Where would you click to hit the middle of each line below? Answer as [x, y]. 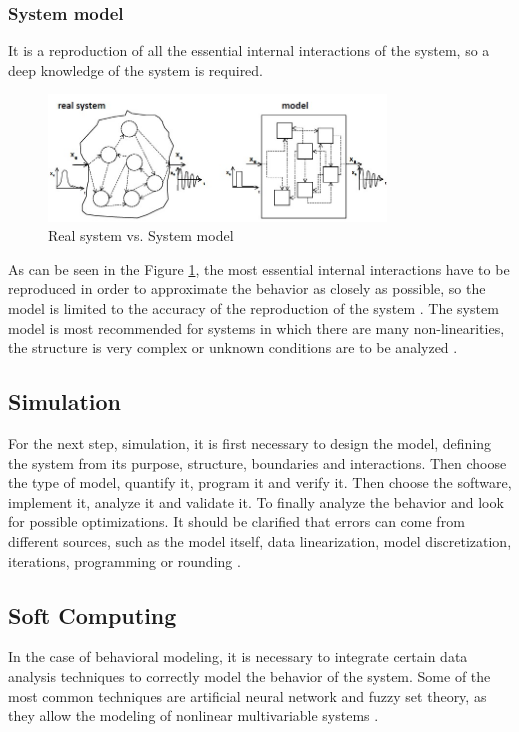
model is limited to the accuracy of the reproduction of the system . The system [253, 307]
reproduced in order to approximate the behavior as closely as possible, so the [247, 288]
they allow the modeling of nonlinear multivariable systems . [193, 715]
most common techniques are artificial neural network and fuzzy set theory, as [247, 695]
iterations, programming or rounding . [124, 560]
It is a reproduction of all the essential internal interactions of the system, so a [249, 50]
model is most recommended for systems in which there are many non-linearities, [256, 327]
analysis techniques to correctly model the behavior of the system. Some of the [249, 675]
